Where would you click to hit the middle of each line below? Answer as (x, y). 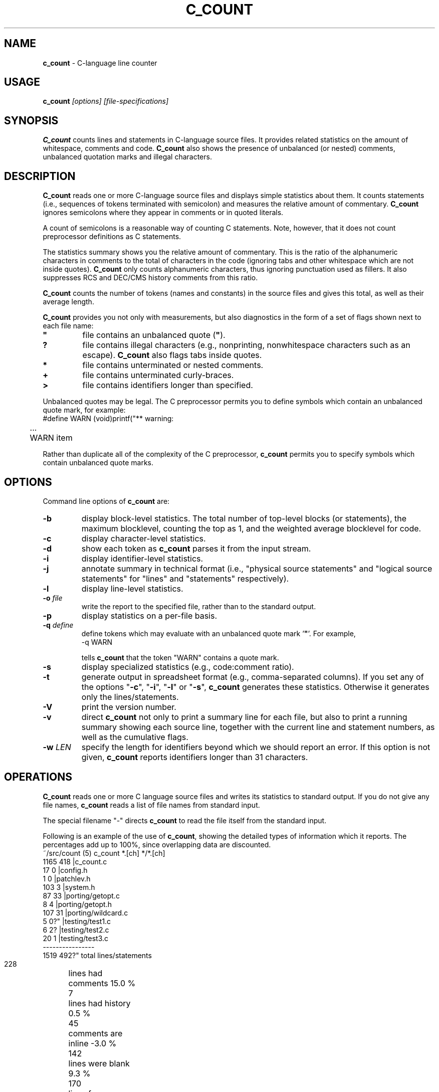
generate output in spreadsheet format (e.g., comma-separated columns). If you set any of (253, 677)
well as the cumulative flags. (135, 737)
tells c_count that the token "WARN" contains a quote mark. (180, 657)
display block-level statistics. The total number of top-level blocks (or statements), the (244, 518)
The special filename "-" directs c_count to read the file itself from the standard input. (185, 820)
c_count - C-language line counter (100, 63)
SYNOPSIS (31, 120)
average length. (68, 302)
